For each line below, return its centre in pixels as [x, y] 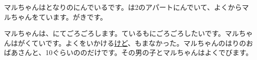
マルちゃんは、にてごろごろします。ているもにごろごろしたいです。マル [122, 33]
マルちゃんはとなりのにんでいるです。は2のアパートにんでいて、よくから [123, 7]
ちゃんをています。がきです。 [59, 16]
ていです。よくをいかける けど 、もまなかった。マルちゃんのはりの [139, 43]
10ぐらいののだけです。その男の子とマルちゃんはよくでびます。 [149, 52]
